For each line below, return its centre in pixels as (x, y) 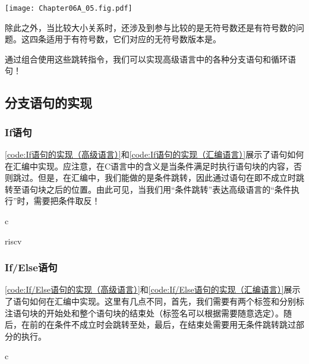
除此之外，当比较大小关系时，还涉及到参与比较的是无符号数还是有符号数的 (150, 27)
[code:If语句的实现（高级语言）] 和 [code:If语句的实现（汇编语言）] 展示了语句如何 (154, 154)
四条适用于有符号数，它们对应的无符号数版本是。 (125, 39)
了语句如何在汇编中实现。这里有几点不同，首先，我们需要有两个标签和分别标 (154, 301)
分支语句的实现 (48, 103)
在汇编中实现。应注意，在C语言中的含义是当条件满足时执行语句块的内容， (149, 166)
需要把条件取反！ (67, 201)
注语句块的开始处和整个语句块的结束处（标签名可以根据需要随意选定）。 (144, 313)
